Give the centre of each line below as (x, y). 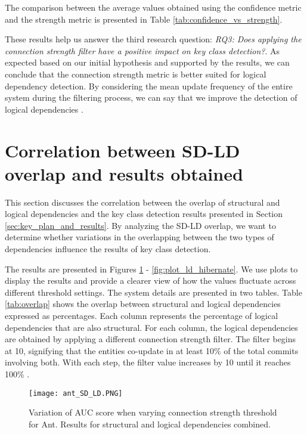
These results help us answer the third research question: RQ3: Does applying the (153, 39)
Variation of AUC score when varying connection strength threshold (153, 412)
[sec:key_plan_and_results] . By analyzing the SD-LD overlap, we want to (140, 225)
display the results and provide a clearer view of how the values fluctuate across (151, 280)
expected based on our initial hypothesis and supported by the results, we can (147, 62)
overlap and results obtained (124, 173)
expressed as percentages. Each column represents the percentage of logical (142, 315)
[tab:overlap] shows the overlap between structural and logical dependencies (143, 304)
